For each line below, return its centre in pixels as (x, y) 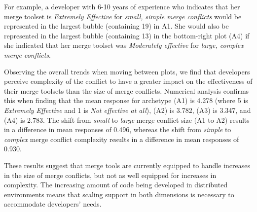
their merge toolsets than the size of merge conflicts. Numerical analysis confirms (127, 90)
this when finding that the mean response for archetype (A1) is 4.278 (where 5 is (126, 100)
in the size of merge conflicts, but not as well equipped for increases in (110, 175)
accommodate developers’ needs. (53, 204)
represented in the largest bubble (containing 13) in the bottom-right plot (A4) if (127, 35)
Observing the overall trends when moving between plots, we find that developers (127, 71)
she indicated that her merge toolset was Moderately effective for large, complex (124, 45)
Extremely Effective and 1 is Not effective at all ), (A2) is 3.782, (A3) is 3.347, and (128, 110)
